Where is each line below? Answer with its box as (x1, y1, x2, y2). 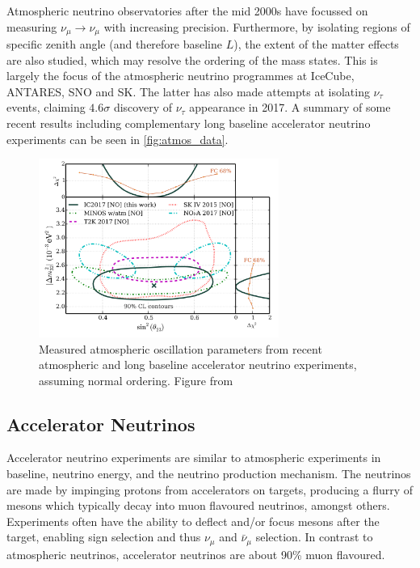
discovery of (113, 99, 172, 116)
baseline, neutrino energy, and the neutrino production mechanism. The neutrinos (6, 465, 411, 482)
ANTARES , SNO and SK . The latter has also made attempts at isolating (6, 83, 370, 100)
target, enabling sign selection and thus (6, 528, 201, 545)
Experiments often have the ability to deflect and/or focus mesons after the (6, 512, 380, 529)
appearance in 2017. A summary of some (189, 99, 391, 116)
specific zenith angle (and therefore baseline (6, 36, 223, 53)
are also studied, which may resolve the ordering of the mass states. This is (6, 51, 378, 68)
